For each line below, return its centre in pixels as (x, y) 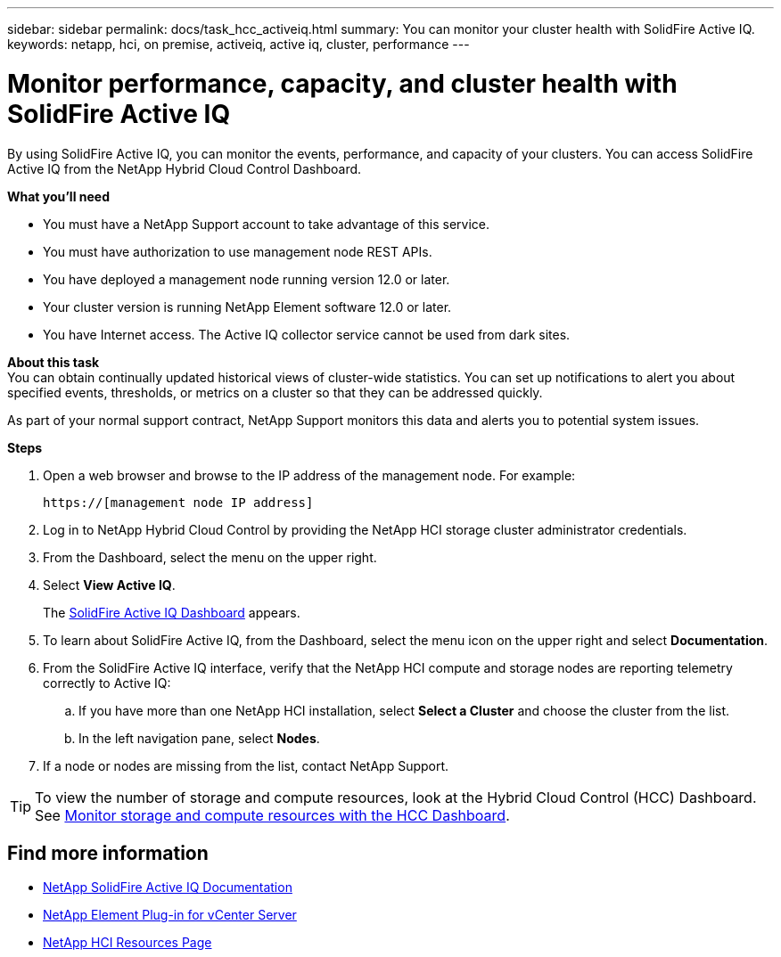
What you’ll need (58, 196)
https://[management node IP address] (178, 502)
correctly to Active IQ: (107, 683)
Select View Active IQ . (109, 585)
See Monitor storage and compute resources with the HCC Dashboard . (272, 815)
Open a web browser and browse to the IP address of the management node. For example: (309, 475)
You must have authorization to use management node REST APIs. (238, 251)
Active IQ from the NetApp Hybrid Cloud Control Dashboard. (185, 168)
